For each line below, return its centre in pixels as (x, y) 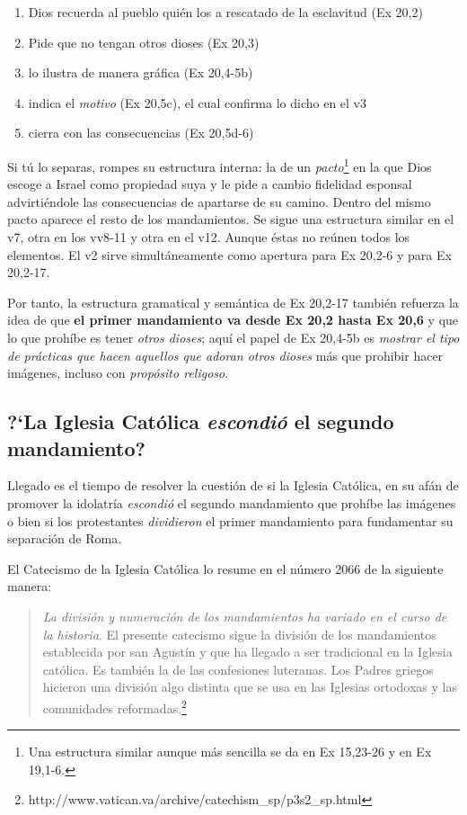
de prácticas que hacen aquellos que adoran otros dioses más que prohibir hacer (225, 355)
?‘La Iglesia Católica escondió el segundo (201, 421)
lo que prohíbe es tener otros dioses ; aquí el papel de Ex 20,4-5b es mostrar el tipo (233, 337)
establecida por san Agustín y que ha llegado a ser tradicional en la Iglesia (247, 652)
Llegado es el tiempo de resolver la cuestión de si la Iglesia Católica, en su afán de (233, 485)
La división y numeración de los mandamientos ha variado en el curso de (245, 616)
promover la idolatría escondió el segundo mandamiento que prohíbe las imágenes (232, 502)
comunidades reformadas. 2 (115, 706)
